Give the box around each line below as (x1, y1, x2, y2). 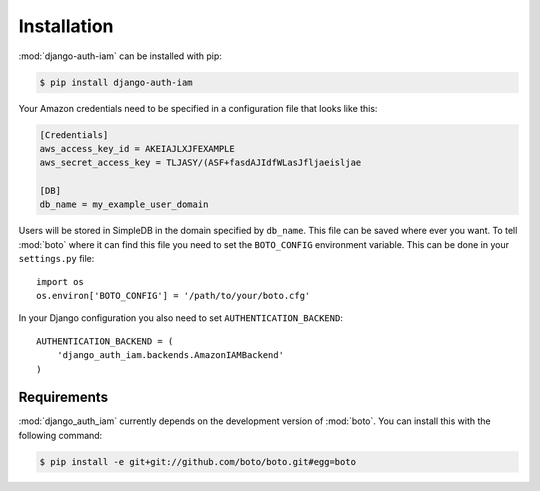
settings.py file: (18, 253, 95, 265)
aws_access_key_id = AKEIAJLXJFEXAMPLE (39, 143, 235, 154)
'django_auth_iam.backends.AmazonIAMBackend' (56, 350, 285, 361)
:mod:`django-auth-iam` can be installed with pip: (18, 50, 222, 62)
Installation (18, 15, 114, 37)
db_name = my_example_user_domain (39, 199, 209, 210)
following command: (18, 429, 103, 441)
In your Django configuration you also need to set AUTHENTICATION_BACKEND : (18, 312, 344, 324)
